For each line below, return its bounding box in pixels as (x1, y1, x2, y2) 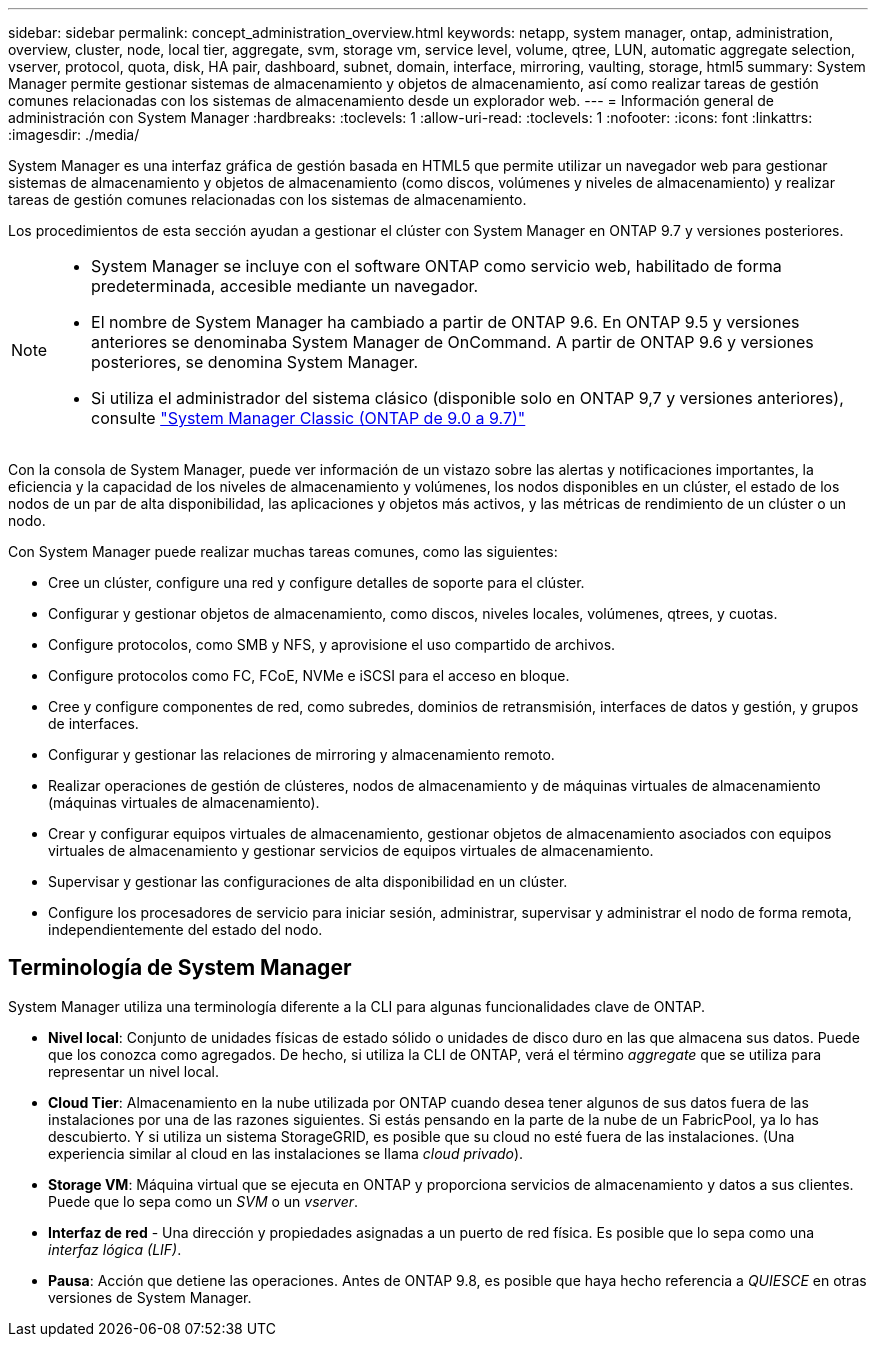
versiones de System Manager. (48, 1288, 252, 1306)
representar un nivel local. (48, 1062, 219, 1080)
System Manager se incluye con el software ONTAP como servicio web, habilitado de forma (91, 256, 782, 276)
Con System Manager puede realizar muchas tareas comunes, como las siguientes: (8, 543, 558, 560)
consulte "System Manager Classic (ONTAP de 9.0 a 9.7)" (91, 408, 526, 428)
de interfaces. (48, 715, 139, 732)
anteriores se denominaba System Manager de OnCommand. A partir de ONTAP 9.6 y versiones (91, 332, 814, 352)
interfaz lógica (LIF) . (48, 1240, 182, 1258)
